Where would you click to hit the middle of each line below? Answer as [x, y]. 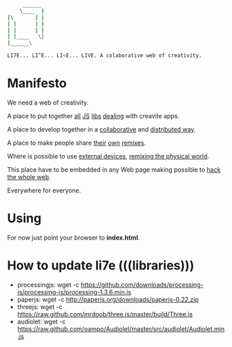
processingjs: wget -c [48, 285]
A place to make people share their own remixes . [77, 143]
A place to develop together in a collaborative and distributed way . [101, 129]
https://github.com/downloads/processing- [142, 285]
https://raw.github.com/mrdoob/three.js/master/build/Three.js [105, 314]
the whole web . [29, 177]
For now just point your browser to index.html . [74, 238]
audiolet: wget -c [41, 321]
